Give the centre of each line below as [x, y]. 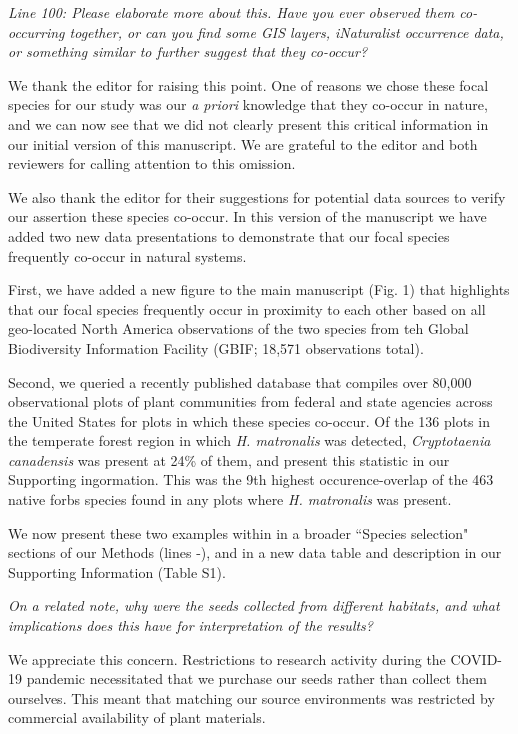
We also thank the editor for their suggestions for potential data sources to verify [257, 196]
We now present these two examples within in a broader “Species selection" [238, 532]
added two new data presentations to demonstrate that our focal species [229, 235]
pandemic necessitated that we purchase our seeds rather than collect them [256, 678]
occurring [36, 31]
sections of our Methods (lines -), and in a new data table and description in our [255, 552]
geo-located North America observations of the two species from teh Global [238, 328]
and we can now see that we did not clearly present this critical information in [248, 123]
